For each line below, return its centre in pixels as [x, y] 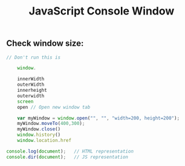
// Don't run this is [34, 57]
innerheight [32, 91]
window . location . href [44, 141]
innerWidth [31, 79]
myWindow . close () [39, 129]
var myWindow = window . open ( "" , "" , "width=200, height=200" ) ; [99, 118]
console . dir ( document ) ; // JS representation [67, 157]
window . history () [39, 135]
